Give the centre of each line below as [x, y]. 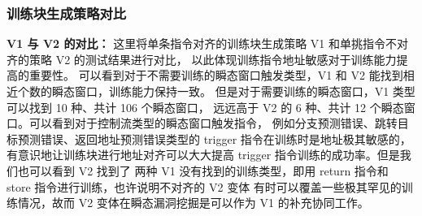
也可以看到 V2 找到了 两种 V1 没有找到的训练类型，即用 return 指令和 [203, 170]
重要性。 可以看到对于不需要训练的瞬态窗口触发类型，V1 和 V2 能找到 [216, 75]
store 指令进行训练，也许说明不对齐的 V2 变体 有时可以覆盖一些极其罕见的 [204, 186]
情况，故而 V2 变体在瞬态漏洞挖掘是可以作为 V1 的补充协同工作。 [193, 203]
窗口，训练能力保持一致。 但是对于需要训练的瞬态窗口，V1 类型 [245, 91]
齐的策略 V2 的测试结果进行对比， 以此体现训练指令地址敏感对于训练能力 [202, 59]
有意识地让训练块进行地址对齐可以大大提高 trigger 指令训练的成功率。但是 [203, 155]
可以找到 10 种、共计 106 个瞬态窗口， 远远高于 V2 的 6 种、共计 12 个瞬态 [205, 107]
